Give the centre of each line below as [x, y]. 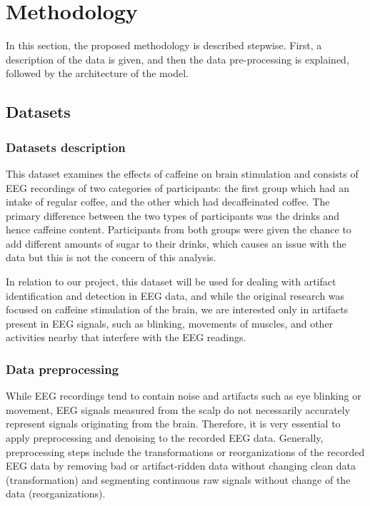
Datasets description [66, 147]
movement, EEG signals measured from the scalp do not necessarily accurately [178, 409]
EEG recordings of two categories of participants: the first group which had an [177, 187]
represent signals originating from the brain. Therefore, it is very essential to [173, 424]
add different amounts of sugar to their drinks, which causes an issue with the [176, 243]
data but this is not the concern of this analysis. [111, 257]
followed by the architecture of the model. [97, 73]
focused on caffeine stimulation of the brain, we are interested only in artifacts [177, 309]
